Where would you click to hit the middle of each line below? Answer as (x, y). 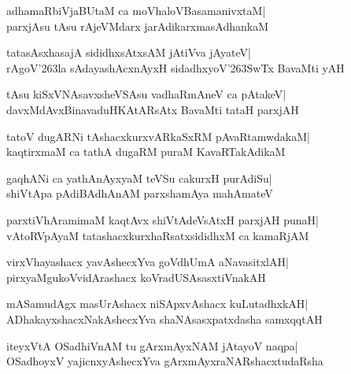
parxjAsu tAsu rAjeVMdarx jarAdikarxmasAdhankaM (138, 26)
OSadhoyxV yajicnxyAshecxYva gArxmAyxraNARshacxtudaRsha (165, 361)
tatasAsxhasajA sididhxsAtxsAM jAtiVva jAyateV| (129, 52)
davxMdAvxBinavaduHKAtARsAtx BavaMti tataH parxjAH (153, 109)
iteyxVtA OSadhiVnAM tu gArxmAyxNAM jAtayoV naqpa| (152, 345)
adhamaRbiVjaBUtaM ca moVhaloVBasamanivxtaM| (136, 10)
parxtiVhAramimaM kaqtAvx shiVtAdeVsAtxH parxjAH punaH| (163, 219)
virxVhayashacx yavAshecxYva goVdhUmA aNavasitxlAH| (148, 262)
